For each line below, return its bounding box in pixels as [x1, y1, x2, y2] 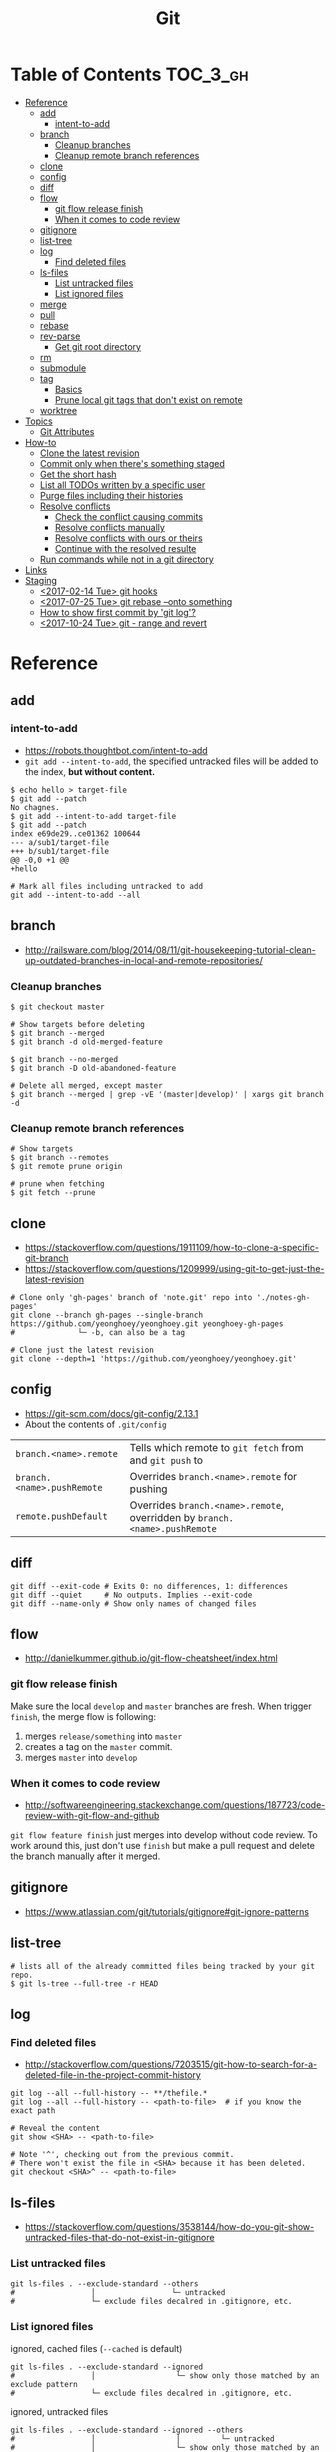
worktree [39, 404, 78, 416]
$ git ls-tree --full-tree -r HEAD [10, 1978, 159, 1989]
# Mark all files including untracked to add [10, 881, 203, 891]
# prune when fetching [10, 1179, 105, 1189]
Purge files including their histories [39, 489, 183, 501]
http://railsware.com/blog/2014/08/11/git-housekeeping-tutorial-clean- [24, 943, 317, 956]
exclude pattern [10, 2379, 78, 2389]
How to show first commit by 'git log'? [39, 606, 197, 618]
